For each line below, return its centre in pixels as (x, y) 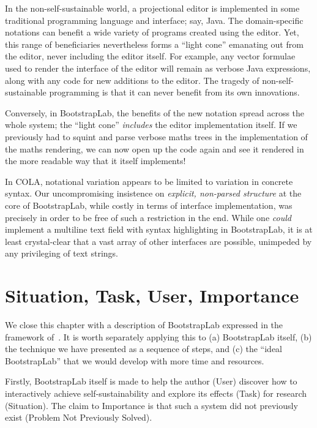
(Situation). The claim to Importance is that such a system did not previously (151, 405)
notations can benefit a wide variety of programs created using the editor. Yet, (152, 32)
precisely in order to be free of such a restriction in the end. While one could (148, 217)
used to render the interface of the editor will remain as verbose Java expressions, (158, 68)
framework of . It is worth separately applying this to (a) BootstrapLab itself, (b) (158, 336)
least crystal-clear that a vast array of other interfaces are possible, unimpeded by (158, 241)
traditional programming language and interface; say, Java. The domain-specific (154, 20)
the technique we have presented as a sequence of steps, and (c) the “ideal (144, 349)
